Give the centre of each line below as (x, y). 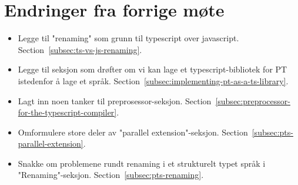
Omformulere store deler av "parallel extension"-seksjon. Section (133, 132)
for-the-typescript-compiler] (67, 112)
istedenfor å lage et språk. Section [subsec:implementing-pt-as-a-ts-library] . (153, 80)
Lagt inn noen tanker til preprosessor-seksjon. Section (115, 100)
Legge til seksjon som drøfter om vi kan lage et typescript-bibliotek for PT (153, 69)
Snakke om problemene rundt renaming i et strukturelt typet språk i (142, 163)
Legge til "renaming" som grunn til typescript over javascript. (128, 38)
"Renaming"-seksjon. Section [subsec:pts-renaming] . (111, 175)
